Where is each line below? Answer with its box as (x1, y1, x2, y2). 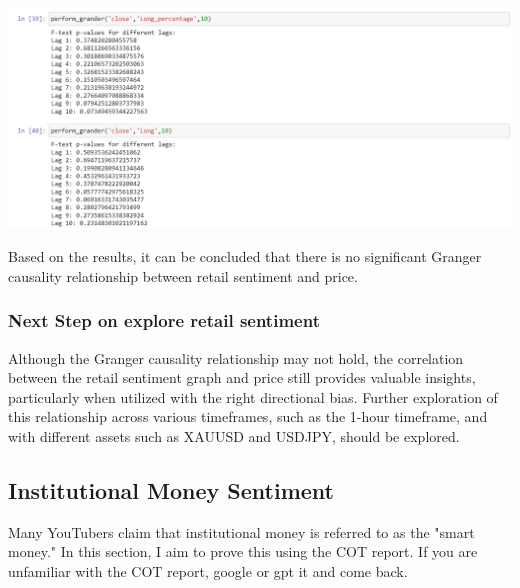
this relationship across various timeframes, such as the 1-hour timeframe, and (8, 406, 488, 427)
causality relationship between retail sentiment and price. (8, 265, 358, 286)
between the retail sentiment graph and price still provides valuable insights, (8, 367, 476, 388)
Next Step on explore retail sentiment (8, 308, 320, 333)
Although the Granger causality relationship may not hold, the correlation (8, 347, 464, 368)
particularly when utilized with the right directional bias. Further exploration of (8, 386, 498, 407)
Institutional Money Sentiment (8, 474, 334, 505)
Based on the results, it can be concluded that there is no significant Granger (8, 246, 482, 267)
